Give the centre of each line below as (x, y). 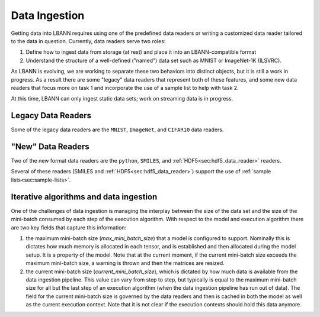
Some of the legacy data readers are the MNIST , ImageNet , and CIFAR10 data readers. (117, 130)
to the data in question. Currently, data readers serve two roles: (88, 41)
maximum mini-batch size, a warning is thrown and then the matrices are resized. (125, 263)
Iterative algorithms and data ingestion (84, 197)
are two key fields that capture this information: (69, 227)
